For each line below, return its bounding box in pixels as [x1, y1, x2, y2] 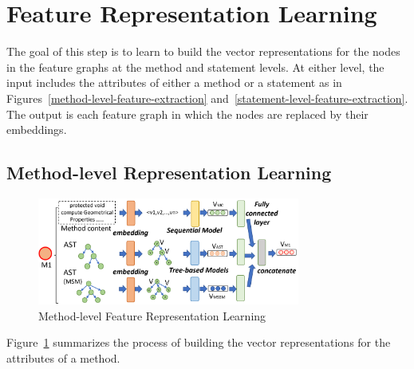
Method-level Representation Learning [6, 160, 332, 185]
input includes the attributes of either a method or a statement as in [6, 74, 342, 91]
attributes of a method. [6, 350, 120, 367]
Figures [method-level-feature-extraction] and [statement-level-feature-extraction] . [6, 89, 408, 106]
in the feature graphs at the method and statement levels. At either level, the [6, 58, 384, 75]
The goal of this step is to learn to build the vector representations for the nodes [6, 43, 400, 60]
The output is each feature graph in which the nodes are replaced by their [6, 105, 369, 122]
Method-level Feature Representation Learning [38, 307, 266, 324]
